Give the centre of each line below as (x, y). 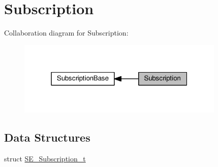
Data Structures (47, 137)
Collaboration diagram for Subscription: (66, 33)
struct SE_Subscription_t (45, 159)
